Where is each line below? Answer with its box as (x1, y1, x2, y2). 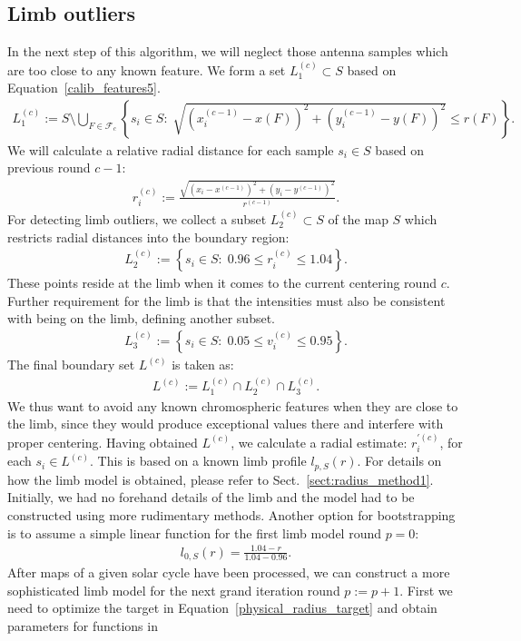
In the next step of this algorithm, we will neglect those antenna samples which (7, 42, 448, 61)
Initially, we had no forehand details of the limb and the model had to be (7, 488, 415, 507)
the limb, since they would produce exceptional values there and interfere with (7, 414, 444, 433)
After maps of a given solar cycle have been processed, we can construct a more (7, 563, 450, 582)
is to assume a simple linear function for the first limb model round (7, 523, 381, 542)
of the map (328, 209, 388, 228)
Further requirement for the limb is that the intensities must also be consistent (7, 291, 446, 310)
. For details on (357, 451, 442, 470)
